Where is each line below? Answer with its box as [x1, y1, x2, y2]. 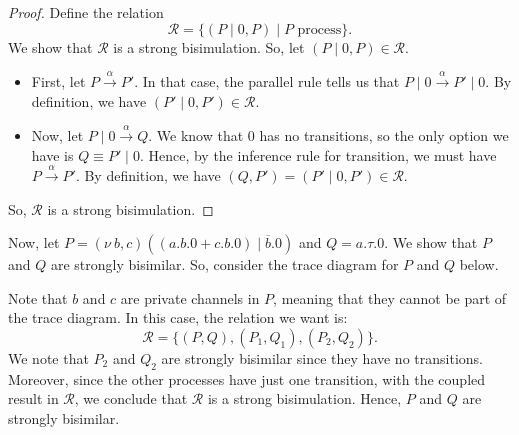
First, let [31, 70, 86, 91]
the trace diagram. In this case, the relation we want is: [8, 307, 348, 328]
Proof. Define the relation [8, 2, 164, 22]
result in [8, 388, 59, 409]
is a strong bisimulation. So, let [113, 36, 305, 57]
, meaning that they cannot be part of [273, 287, 507, 308]
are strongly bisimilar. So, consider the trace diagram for [50, 254, 399, 275]
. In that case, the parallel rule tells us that [134, 70, 400, 91]
